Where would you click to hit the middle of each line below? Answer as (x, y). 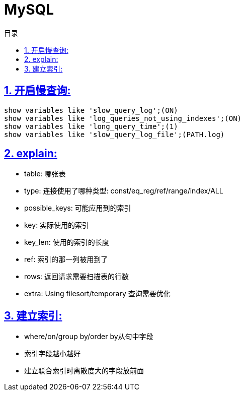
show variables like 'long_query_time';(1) (91, 126)
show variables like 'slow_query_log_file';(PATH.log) (114, 134)
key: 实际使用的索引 (57, 225)
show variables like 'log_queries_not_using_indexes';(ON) (123, 118)
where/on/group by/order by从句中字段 (89, 337)
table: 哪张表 (45, 174)
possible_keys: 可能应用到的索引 (78, 208)
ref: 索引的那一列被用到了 (66, 259)
